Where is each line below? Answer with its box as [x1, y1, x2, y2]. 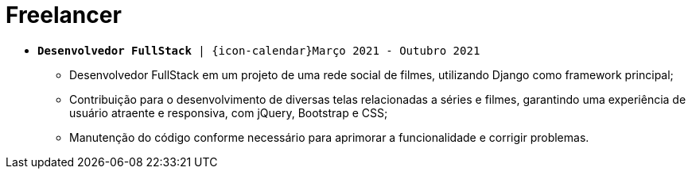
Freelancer [6, 2, 122, 29]
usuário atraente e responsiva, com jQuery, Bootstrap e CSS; [69, 105, 388, 120]
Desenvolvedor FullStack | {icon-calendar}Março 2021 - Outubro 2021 [37, 44, 480, 57]
